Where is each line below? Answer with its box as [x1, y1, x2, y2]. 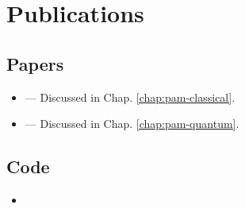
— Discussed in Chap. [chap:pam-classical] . [25, 88, 235, 105]
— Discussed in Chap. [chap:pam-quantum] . [25, 115, 239, 132]
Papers [6, 51, 64, 75]
